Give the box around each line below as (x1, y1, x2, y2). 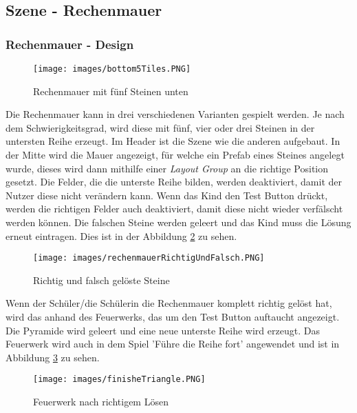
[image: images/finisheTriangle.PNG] (33, 374, 206, 385)
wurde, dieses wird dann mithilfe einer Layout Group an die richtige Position (6, 161, 329, 175)
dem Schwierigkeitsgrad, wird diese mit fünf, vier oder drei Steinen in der (6, 120, 315, 134)
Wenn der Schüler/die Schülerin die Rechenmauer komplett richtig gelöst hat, (6, 296, 332, 310)
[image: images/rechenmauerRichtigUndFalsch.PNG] (33, 253, 265, 263)
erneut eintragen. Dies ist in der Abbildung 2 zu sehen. (6, 228, 237, 243)
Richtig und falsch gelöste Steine (33, 272, 170, 287)
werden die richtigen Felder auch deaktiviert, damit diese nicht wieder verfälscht (6, 201, 343, 216)
